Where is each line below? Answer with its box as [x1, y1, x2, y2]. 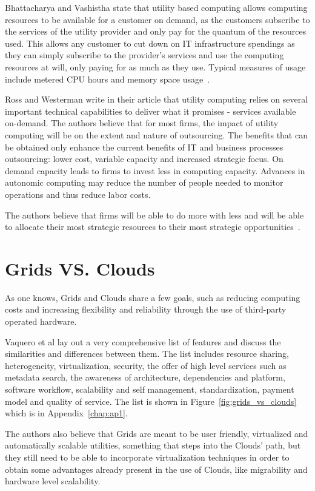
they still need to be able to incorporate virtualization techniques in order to [5, 450, 290, 463]
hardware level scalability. [5, 475, 101, 487]
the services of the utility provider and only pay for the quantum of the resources [5, 25, 307, 38]
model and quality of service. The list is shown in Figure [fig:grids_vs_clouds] [5, 394, 297, 407]
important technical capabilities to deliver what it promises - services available [5, 104, 296, 117]
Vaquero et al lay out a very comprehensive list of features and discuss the [5, 335, 281, 348]
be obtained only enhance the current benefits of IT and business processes [5, 140, 283, 153]
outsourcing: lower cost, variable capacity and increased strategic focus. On [5, 152, 283, 165]
